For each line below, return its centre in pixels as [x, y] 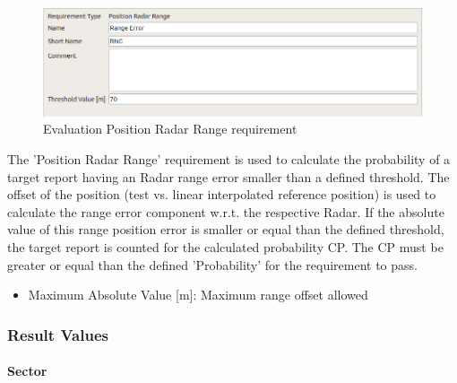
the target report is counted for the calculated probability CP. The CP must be [225, 246]
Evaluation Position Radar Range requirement [170, 129]
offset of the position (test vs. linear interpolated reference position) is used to [222, 194]
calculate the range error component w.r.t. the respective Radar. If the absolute [226, 211]
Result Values [58, 334]
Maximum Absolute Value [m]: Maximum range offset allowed [198, 295]
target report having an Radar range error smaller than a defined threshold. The [228, 176]
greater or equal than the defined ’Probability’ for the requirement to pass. [212, 264]
